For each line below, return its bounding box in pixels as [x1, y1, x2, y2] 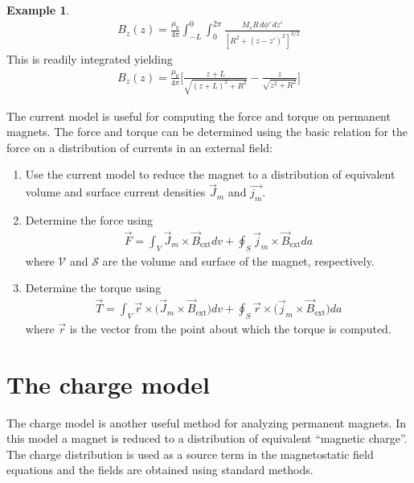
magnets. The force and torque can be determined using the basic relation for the [6, 123, 408, 140]
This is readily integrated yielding [6, 51, 173, 67]
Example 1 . [6, 2, 70, 18]
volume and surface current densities [25, 184, 206, 200]
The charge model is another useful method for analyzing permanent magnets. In [6, 414, 406, 431]
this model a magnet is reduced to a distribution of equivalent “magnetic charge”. [6, 430, 408, 447]
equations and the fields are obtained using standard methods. [6, 461, 314, 478]
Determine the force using [25, 211, 154, 228]
